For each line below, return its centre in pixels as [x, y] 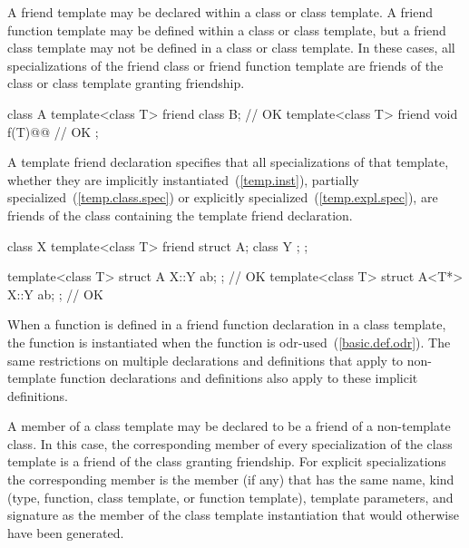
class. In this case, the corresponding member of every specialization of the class [230, 443]
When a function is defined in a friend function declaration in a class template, [227, 324]
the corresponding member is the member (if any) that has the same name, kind [231, 479]
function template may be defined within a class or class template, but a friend [227, 29]
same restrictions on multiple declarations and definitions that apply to [205, 360]
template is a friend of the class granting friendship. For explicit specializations [227, 461]
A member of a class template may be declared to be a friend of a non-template [229, 426]
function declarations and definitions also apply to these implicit [239, 378]
